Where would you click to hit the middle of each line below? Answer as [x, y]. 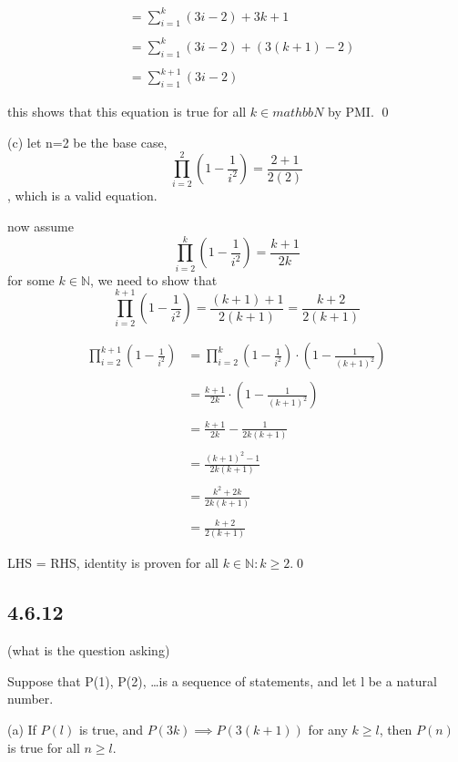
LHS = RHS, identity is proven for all [113, 563]
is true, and [111, 729]
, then [396, 729]
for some [31, 279]
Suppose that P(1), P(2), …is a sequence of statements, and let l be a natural [222, 680]
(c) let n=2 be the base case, [87, 142]
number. [31, 699]
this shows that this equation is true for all [127, 112]
